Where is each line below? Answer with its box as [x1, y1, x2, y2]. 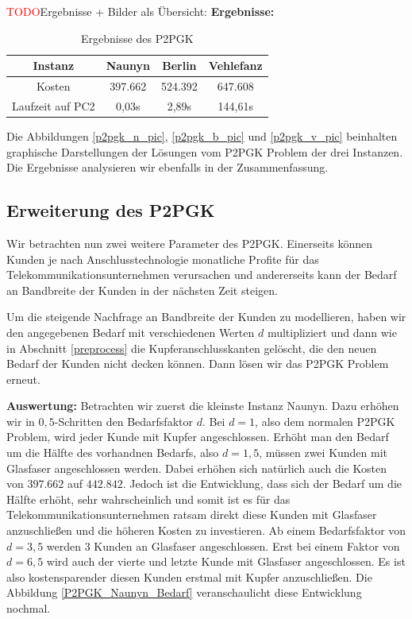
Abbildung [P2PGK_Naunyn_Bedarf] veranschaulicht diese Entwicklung [6, 584, 362, 601]
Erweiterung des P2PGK [6, 198, 215, 222]
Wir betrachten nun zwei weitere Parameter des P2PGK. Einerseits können [6, 234, 372, 251]
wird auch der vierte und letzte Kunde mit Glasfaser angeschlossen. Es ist [46, 553, 406, 570]
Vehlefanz [208, 57, 263, 74]
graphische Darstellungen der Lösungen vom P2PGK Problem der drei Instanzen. [6, 143, 403, 160]
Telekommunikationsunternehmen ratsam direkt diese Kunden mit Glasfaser [6, 506, 377, 523]
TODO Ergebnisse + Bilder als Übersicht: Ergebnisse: [6, 3, 275, 19]
